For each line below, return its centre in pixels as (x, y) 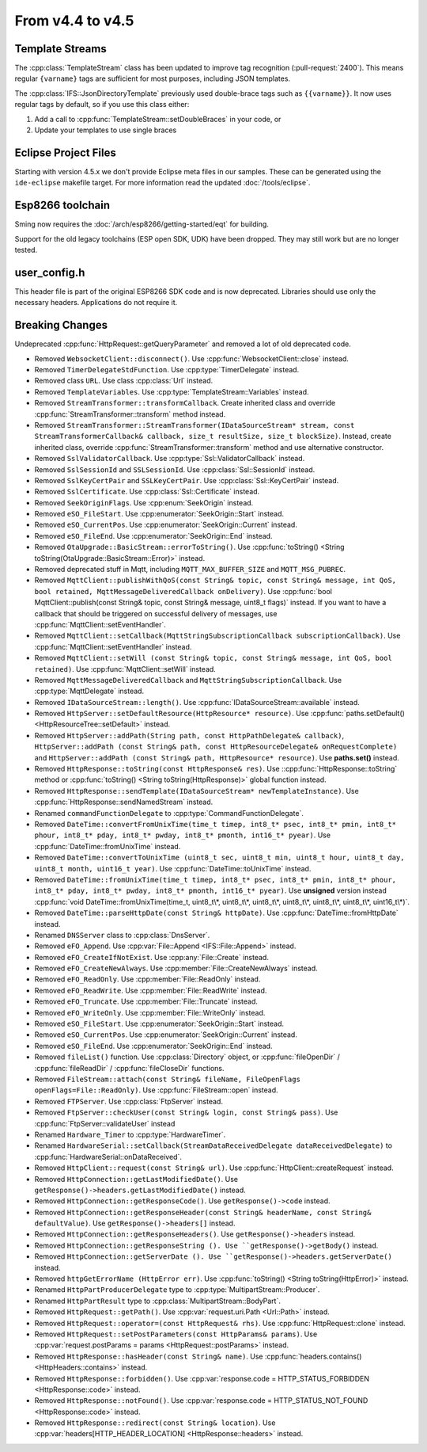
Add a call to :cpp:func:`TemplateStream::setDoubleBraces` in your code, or (158, 119)
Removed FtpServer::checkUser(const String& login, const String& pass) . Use (186, 1112)
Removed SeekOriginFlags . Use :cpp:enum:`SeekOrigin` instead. (144, 502)
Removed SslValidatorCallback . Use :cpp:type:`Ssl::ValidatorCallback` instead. (170, 459)
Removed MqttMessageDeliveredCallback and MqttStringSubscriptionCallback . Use (188, 680)
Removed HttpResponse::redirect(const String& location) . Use (155, 1423)
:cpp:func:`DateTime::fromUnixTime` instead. (108, 846)
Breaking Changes (61, 325)
